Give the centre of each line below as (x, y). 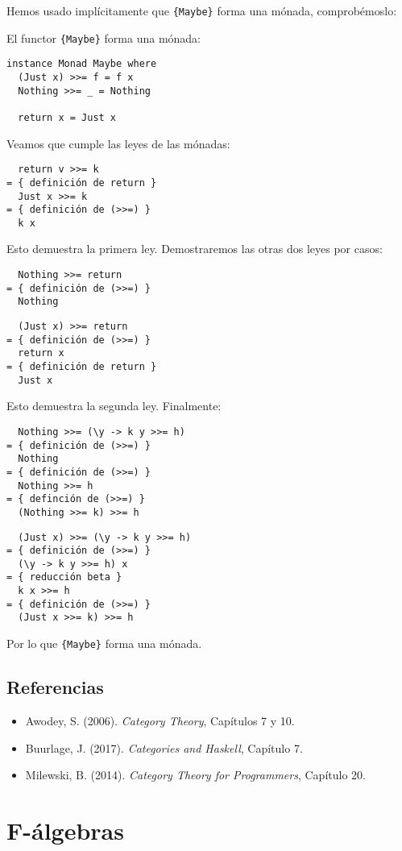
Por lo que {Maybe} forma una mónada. (104, 643)
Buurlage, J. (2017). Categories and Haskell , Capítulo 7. (164, 747)
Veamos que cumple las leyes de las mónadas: (118, 143)
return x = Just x (67, 117)
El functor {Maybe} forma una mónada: (104, 37)
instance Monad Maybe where (82, 64)
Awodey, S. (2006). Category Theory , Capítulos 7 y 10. (160, 720)
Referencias (55, 687)
